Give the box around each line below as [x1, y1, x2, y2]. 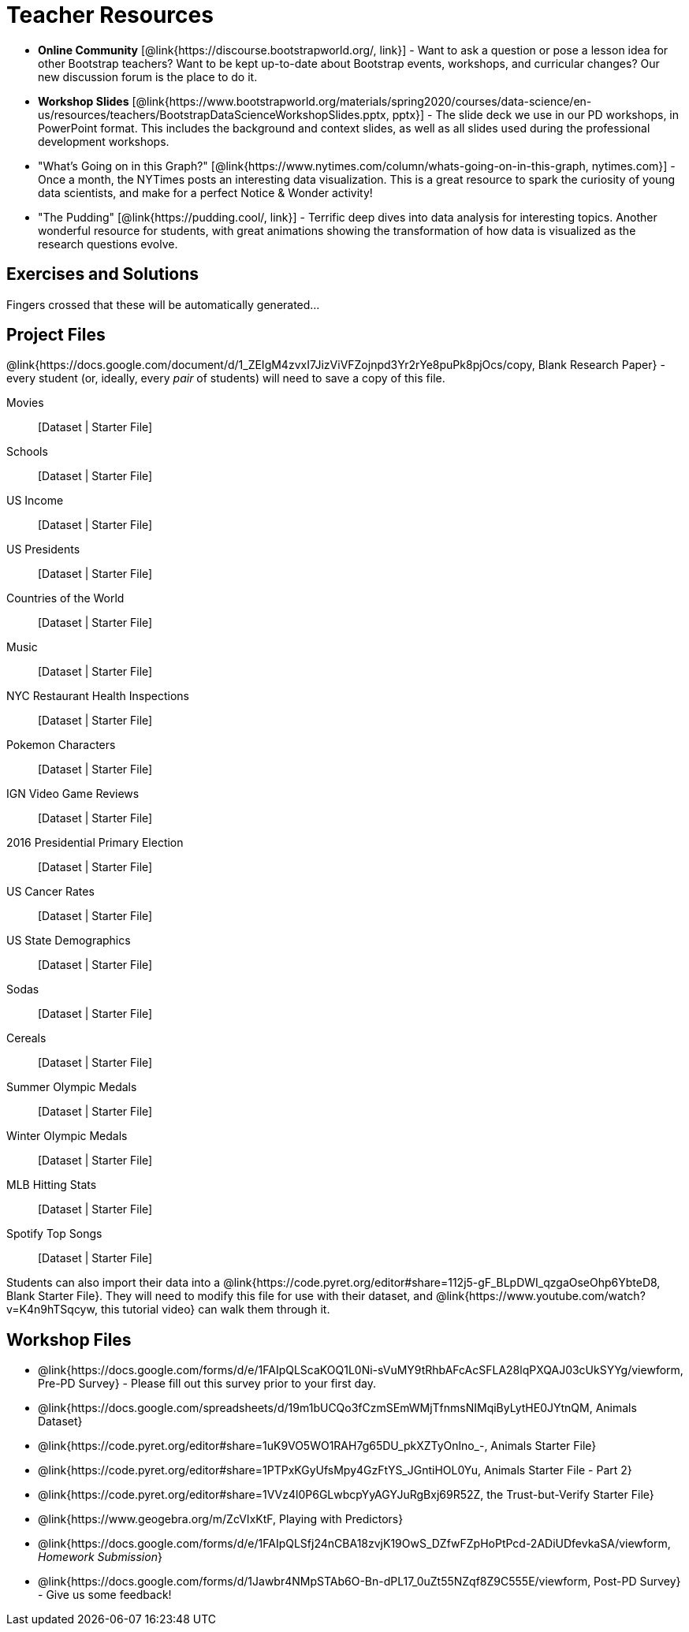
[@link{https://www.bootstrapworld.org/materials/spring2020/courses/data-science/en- [132, 94, 592, 108]
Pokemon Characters [6, 738, 116, 752]
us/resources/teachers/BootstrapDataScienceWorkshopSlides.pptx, [38, 107, 389, 121]
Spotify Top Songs [6, 1227, 102, 1241]
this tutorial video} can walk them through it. [100, 1302, 330, 1317]
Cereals [6, 1031, 47, 1045]
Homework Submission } [38, 1550, 162, 1564]
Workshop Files [6, 1329, 132, 1350]
